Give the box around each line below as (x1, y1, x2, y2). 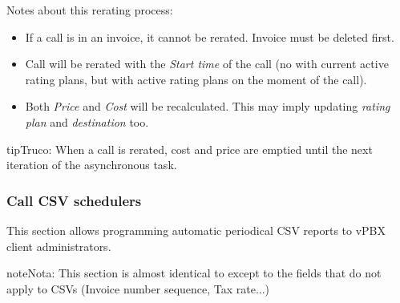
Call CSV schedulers (6, 190, 142, 210)
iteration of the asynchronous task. (6, 156, 177, 173)
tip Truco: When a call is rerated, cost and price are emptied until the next (6, 140, 373, 157)
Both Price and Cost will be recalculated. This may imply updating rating (25, 98, 390, 115)
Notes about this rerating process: (6, 2, 173, 18)
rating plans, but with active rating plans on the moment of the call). (25, 71, 367, 87)
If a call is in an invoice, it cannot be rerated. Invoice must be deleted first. (25, 28, 394, 45)
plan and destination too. (25, 113, 149, 130)
